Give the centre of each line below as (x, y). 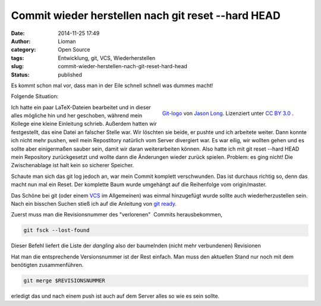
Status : (20, 75)
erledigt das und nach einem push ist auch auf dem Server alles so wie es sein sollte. (115, 296)
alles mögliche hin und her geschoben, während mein (77, 116)
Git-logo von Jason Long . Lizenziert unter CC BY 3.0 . (228, 113)
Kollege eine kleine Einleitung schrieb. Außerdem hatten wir (84, 124)
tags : (18, 58)
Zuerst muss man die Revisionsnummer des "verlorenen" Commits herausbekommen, (117, 215)
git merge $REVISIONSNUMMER (64, 281)
